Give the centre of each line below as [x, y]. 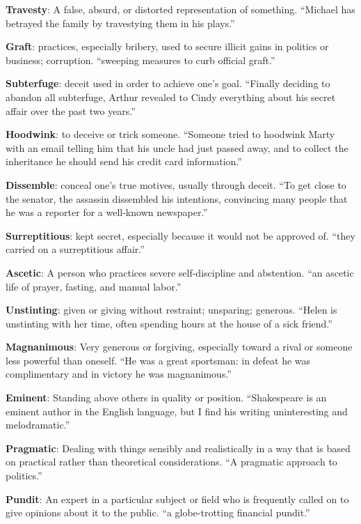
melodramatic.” [38, 425]
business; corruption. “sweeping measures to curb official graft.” [141, 60]
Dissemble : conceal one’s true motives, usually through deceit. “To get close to [176, 184]
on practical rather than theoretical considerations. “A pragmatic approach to [171, 462]
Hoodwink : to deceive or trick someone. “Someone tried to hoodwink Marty [170, 134]
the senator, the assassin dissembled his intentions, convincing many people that [177, 198]
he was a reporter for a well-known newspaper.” [107, 212]
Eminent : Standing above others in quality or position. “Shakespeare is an [166, 398]
